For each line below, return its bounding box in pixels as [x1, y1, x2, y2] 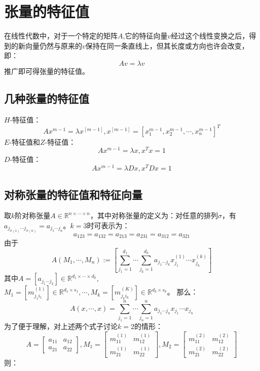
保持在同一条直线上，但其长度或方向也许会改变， [85, 40, 249, 51]
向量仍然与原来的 [25, 40, 82, 51]
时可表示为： [87, 220, 130, 230]
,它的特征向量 [123, 30, 168, 41]
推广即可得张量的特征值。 [4, 65, 89, 76]
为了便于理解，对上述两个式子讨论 [4, 321, 118, 332]
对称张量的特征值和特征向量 [4, 186, 142, 202]
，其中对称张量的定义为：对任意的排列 [90, 210, 218, 221]
